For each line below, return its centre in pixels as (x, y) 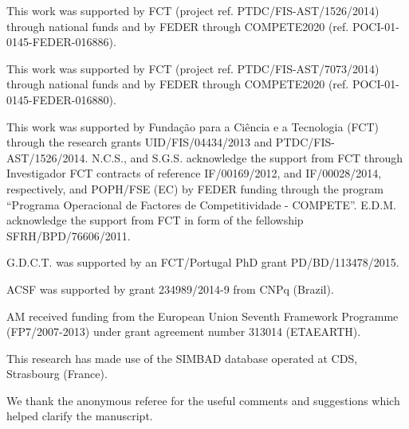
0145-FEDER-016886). (61, 42)
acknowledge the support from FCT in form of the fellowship (155, 220)
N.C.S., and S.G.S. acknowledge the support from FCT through (247, 157)
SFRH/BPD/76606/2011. (69, 235)
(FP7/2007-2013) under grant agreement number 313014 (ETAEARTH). (184, 331)
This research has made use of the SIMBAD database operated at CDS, (182, 358)
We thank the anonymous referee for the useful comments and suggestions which (203, 400)
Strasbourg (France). (57, 374)
